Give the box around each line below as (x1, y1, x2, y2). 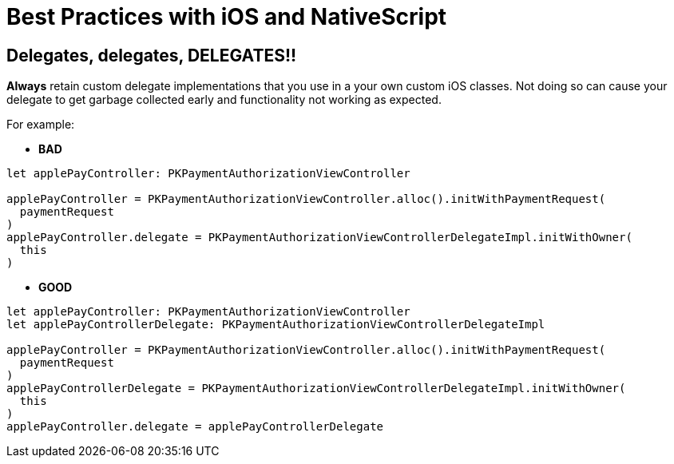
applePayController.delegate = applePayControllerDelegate (6, 420, 384, 434)
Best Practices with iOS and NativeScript (6, 3, 447, 30)
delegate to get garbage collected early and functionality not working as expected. (6, 93, 442, 107)
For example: (6, 117, 75, 132)
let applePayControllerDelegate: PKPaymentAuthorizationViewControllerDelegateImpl (6, 318, 545, 331)
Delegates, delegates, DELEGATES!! (6, 45, 297, 65)
